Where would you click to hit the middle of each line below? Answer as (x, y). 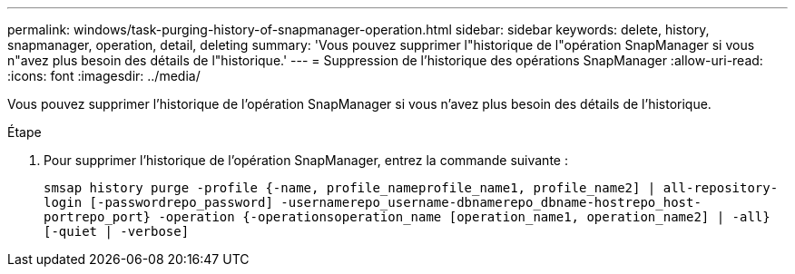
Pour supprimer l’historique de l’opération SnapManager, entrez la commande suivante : (306, 160)
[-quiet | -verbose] (117, 231)
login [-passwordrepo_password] (158, 202)
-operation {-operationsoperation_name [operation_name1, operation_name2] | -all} (464, 217)
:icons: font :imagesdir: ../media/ (104, 76)
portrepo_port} (98, 217)
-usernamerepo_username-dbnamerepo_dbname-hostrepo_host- (491, 202)
